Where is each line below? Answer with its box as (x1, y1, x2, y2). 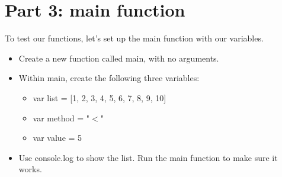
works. (18, 163, 42, 175)
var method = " (33, 111, 90, 124)
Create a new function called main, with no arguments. (18, 52, 219, 64)
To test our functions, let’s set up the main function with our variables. (5, 32, 264, 44)
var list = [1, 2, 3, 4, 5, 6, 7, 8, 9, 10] (33, 91, 166, 104)
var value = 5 (33, 131, 82, 144)
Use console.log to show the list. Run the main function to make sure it (18, 151, 278, 163)
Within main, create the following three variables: (18, 72, 200, 84)
